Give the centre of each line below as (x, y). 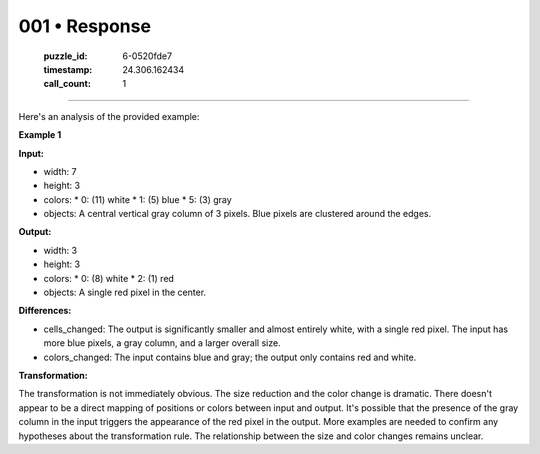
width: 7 (60, 171)
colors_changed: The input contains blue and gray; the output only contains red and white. (230, 357)
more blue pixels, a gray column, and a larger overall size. (162, 343)
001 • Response (85, 26)
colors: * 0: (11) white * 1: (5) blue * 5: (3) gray (137, 199)
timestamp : (68, 69)
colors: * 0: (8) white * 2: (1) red (109, 278)
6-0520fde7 (147, 56)
